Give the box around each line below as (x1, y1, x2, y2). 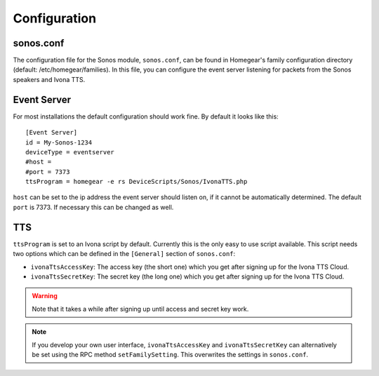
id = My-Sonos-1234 (25, 138, 93, 147)
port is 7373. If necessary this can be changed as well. (13, 203, 174, 211)
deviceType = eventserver (25, 148, 115, 156)
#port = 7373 (25, 168, 70, 175)
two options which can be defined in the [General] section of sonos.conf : (13, 250, 236, 258)
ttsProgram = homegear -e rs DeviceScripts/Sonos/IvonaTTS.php (25, 177, 248, 186)
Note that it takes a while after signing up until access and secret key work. (32, 304, 249, 313)
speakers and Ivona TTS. (13, 75, 86, 83)
